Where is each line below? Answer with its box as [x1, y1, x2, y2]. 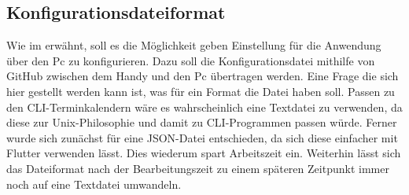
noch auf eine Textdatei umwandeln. [6, 175, 182, 192]
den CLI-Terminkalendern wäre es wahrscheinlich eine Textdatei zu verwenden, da [6, 98, 403, 115]
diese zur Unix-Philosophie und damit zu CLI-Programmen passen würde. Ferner [6, 114, 397, 131]
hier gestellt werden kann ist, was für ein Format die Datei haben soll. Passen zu [6, 83, 395, 99]
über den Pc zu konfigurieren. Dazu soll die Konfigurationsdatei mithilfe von [6, 52, 375, 68]
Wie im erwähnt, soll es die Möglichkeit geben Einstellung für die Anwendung [6, 37, 381, 53]
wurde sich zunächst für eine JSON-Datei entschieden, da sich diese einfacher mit [6, 129, 398, 145]
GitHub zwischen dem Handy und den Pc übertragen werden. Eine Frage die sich [6, 68, 399, 84]
